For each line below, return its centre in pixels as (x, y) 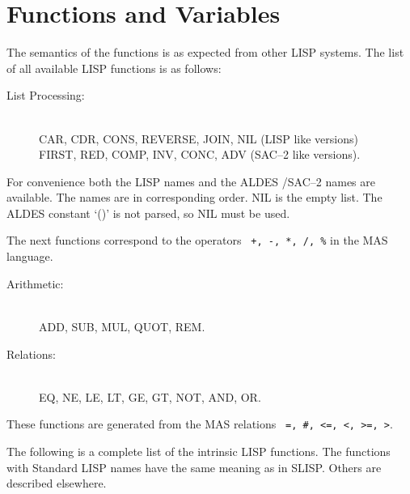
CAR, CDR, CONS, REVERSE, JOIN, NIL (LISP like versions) (199, 138)
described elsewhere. (57, 483)
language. (30, 256)
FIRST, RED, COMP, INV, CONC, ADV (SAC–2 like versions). (200, 154)
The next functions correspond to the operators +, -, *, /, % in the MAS (197, 240)
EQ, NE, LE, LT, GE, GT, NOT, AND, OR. (150, 396)
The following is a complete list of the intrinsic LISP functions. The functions (199, 451)
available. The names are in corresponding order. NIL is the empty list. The (194, 197)
